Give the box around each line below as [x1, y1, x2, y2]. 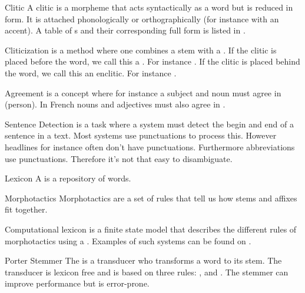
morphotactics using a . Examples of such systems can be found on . [5, 234, 251, 247]
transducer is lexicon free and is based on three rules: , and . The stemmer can [5, 265, 289, 278]
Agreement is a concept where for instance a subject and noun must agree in [5, 86, 281, 99]
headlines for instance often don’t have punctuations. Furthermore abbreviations [5, 140, 295, 153]
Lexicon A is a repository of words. [5, 172, 131, 184]
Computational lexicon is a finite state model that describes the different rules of [5, 223, 297, 235]
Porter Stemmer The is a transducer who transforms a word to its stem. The [5, 254, 282, 267]
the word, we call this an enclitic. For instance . [5, 66, 177, 79]
